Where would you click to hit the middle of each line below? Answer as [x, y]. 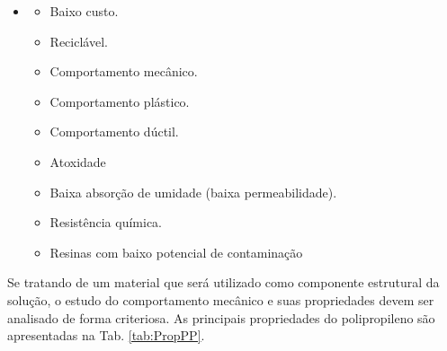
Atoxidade [78, 161]
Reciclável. [79, 41]
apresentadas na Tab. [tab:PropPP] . [106, 335]
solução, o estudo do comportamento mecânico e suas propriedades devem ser [221, 299]
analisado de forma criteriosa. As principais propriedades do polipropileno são [221, 317]
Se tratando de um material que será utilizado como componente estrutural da [223, 282]
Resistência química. [106, 222]
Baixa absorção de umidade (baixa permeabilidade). [193, 192]
